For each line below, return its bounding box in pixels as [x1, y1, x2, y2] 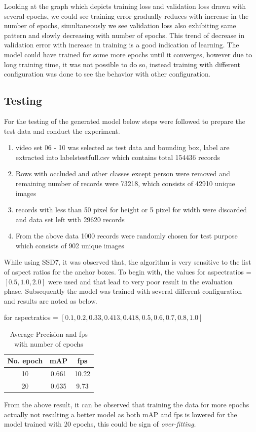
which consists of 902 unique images [15, 240, 124, 250]
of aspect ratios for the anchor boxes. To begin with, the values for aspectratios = [4, 267, 252, 277]
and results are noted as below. [4, 295, 98, 306]
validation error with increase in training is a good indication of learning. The [4, 39, 239, 50]
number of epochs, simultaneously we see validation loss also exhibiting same [4, 20, 236, 31]
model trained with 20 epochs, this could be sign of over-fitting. [4, 419, 196, 429]
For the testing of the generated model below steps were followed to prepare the [4, 116, 246, 126]
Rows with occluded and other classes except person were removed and [15, 168, 230, 179]
